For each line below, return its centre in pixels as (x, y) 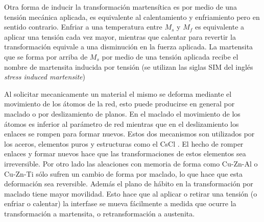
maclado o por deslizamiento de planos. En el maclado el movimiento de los (122, 113)
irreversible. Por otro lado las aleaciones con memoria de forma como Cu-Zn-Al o (131, 163)
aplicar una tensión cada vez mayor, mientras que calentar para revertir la (120, 36)
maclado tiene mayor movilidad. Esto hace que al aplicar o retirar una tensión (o (131, 193)
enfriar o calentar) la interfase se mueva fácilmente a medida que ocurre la (120, 203)
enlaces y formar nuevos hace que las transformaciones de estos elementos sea (125, 154)
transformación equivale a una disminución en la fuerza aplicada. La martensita (129, 47)
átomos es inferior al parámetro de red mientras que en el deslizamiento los (122, 123)
